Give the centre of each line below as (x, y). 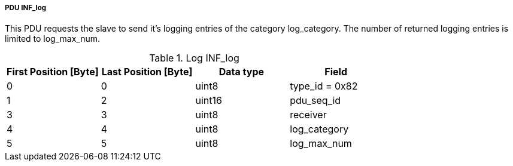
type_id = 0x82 (324, 86)
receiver (308, 115)
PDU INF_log (26, 8)
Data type (242, 72)
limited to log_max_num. (53, 39)
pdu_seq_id (315, 101)
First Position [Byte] (53, 72)
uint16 (209, 101)
